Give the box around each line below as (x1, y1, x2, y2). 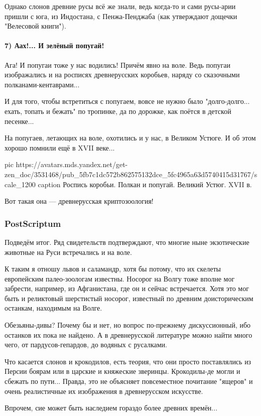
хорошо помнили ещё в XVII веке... (5, 142, 115, 153)
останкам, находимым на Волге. (5, 303, 102, 313)
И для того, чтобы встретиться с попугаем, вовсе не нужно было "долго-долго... (5, 96, 250, 106)
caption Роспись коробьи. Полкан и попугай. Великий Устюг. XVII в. (38, 179, 252, 189)
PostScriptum (5, 217, 61, 229)
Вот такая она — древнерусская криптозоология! (5, 196, 154, 206)
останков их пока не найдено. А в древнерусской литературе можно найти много (5, 329, 252, 340)
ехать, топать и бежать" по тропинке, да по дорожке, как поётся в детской (5, 105, 231, 116)
